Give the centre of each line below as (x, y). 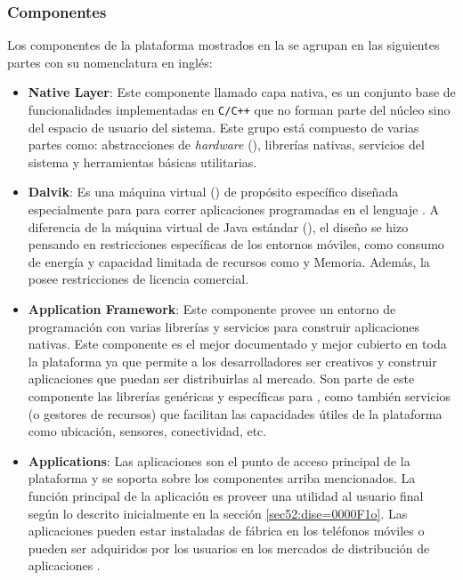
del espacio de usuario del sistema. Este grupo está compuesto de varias (223, 127)
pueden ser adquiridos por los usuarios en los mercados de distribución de (229, 548)
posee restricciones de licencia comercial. (138, 279)
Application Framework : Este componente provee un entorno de (212, 309)
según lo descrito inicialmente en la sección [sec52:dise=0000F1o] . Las (218, 513)
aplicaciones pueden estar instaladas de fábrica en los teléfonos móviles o (226, 531)
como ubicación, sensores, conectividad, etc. (147, 431)
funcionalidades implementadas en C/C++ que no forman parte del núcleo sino (239, 109)
